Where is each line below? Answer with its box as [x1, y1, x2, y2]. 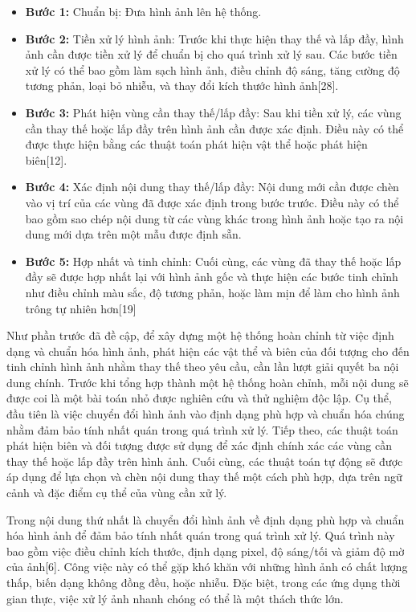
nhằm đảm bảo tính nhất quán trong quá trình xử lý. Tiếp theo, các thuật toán [6, 421, 398, 438]
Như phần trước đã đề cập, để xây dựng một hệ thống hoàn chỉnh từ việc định [6, 327, 394, 344]
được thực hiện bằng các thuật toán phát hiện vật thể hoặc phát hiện [25, 136, 368, 153]
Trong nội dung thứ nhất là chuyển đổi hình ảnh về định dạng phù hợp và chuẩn [6, 511, 405, 528]
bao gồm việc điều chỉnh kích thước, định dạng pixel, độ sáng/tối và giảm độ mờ [6, 542, 405, 559]
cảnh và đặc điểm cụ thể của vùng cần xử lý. [6, 484, 227, 501]
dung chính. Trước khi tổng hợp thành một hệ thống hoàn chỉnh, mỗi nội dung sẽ [6, 373, 409, 390]
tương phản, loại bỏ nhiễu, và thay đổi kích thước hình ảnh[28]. [25, 77, 339, 94]
